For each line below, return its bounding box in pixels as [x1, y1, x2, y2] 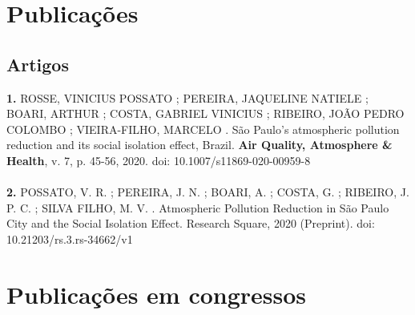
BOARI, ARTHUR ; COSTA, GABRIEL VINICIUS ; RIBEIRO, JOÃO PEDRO [6, 105, 405, 122]
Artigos [6, 51, 69, 76]
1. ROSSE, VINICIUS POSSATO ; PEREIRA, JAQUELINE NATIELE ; [6, 89, 369, 106]
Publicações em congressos [6, 277, 307, 310]
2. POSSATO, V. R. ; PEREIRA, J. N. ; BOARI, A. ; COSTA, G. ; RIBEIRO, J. [6, 184, 409, 200]
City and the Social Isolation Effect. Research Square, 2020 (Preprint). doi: [6, 215, 375, 232]
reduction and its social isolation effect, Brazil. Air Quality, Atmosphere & [6, 136, 393, 153]
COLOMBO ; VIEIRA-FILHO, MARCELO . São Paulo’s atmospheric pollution [6, 120, 400, 137]
